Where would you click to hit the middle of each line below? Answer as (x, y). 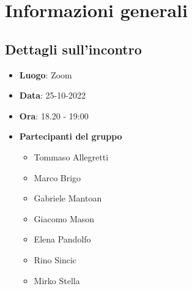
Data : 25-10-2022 (52, 95)
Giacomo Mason (64, 218)
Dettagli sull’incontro (73, 49)
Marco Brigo (57, 177)
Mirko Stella (57, 280)
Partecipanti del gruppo (71, 136)
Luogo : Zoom (46, 74)
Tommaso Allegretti (71, 156)
